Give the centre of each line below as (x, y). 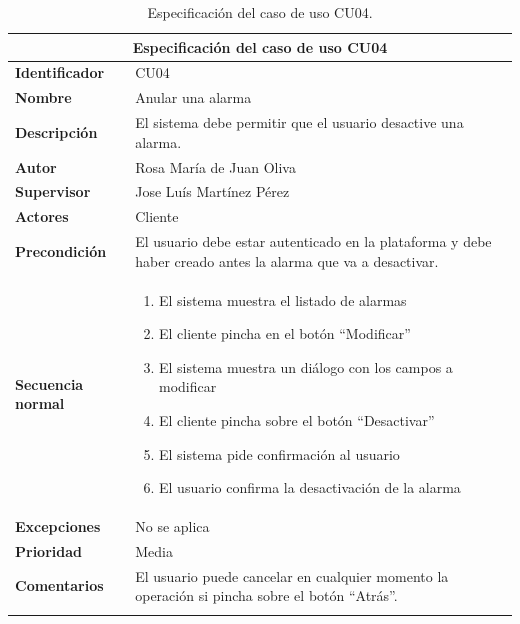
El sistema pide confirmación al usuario (279, 453)
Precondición (61, 250)
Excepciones (58, 525)
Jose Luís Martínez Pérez (212, 191)
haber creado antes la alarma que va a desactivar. (287, 260)
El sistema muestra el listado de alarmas (283, 299)
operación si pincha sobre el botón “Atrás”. (266, 595)
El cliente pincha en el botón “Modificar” (285, 333)
